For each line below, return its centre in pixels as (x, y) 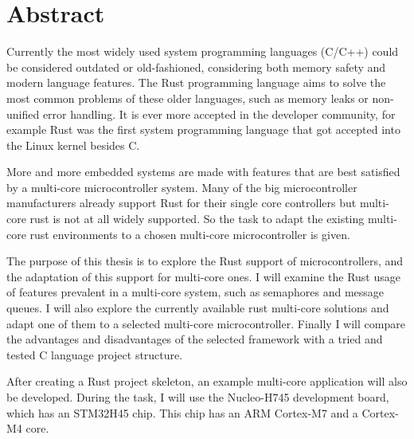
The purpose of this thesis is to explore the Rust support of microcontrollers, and (205, 261)
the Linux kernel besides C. (73, 145)
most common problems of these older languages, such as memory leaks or (187, 98)
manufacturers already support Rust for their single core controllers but (182, 203)
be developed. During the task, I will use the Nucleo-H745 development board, (198, 397)
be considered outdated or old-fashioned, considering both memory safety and (196, 67)
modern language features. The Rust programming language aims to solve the (196, 82)
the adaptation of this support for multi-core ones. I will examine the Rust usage (203, 276)
